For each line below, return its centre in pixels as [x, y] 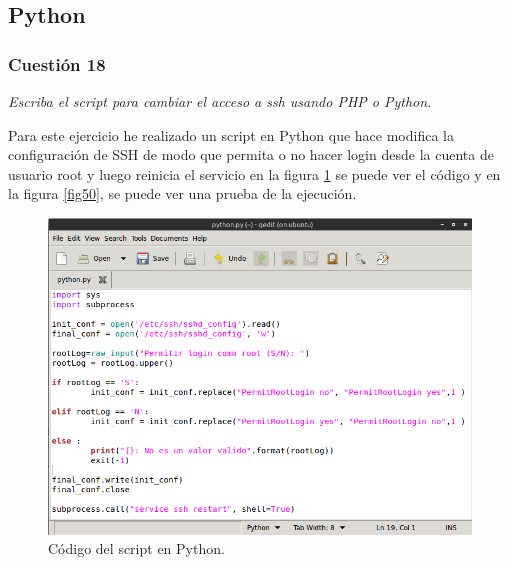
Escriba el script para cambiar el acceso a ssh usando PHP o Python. [220, 101]
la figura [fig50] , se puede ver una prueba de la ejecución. [182, 193]
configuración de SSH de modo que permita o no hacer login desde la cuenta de [251, 154]
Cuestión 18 [57, 63]
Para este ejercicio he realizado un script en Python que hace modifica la [231, 134]
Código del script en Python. [136, 548]
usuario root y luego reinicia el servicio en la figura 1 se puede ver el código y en [254, 173]
